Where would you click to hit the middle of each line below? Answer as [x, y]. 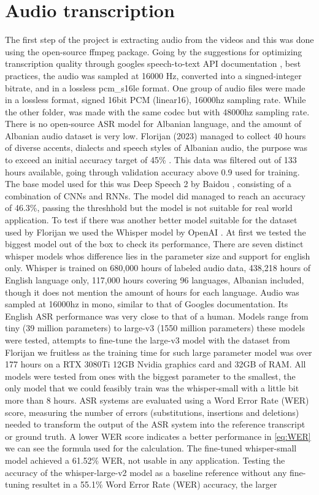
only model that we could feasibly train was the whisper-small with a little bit [152, 388]
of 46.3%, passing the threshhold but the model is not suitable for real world [149, 208]
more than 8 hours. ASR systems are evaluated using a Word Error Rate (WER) [157, 400]
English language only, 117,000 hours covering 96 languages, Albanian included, [155, 280]
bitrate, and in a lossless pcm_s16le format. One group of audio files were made [155, 87]
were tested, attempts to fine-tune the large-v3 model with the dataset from [148, 340]
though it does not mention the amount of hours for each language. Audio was [152, 292]
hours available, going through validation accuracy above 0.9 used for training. [152, 171]
